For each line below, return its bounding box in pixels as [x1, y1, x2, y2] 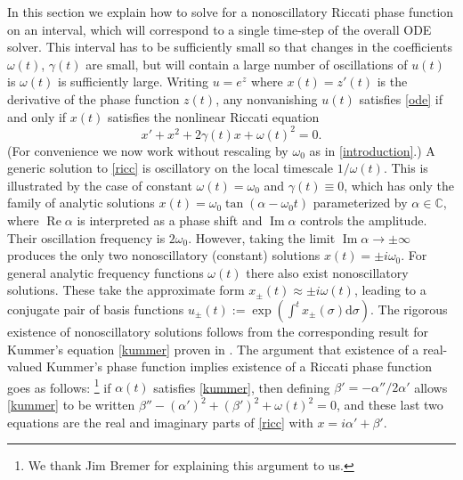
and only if [7, 107, 67, 126]
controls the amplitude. [300, 211, 427, 230]
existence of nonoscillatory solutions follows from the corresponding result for [7, 322, 428, 340]
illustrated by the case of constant [7, 175, 192, 194]
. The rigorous [370, 300, 448, 318]
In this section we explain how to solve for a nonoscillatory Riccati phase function [7, 3, 454, 20]
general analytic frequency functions [7, 263, 204, 281]
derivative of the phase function [7, 89, 180, 108]
